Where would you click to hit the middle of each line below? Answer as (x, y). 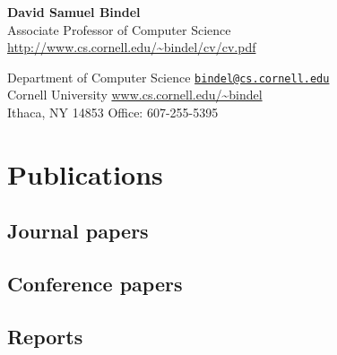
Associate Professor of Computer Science (119, 29)
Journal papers (78, 231)
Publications (85, 173)
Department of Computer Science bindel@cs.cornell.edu (168, 77)
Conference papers (95, 284)
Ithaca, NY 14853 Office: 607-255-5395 (113, 113)
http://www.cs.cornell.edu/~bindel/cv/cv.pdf (132, 47)
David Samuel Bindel (74, 12)
